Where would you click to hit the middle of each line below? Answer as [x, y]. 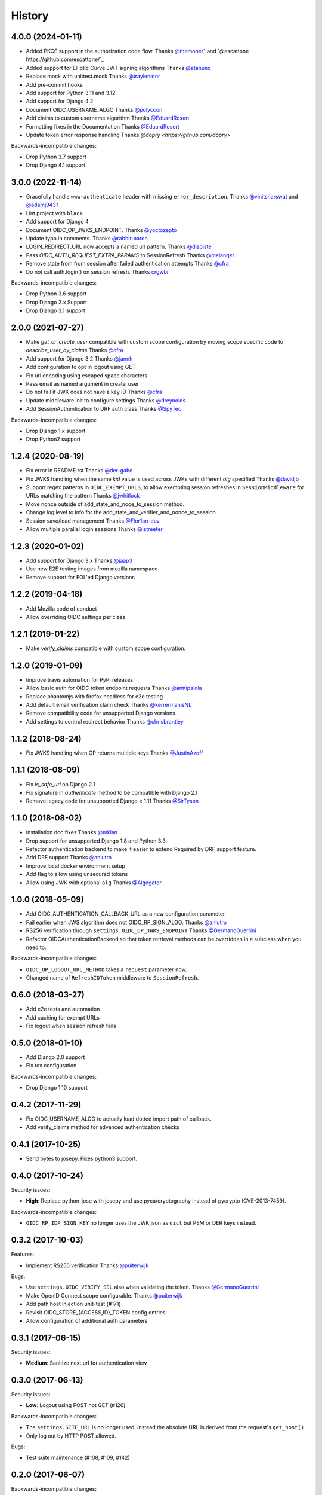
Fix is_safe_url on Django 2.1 [61, 784]
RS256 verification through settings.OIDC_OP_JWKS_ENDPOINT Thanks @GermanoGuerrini [141, 930]
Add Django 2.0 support [55, 1057]
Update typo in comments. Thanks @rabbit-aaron [87, 238]
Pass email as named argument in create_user [83, 383]
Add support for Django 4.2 [60, 101]
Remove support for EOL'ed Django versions [80, 577]
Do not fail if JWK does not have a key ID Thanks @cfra [94, 392]
